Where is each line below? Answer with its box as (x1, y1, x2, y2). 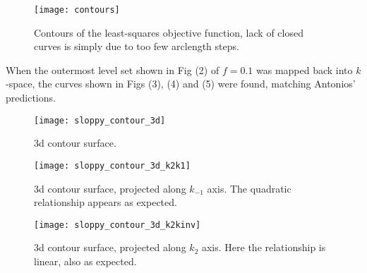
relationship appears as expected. (34, 195, 177, 210)
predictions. (6, 90, 56, 105)
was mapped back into (255, 62, 353, 77)
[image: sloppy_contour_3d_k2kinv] (34, 219, 201, 230)
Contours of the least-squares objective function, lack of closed (34, 25, 303, 40)
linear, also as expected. (34, 253, 137, 268)
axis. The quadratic (207, 181, 291, 195)
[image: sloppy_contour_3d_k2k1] (34, 160, 191, 171)
